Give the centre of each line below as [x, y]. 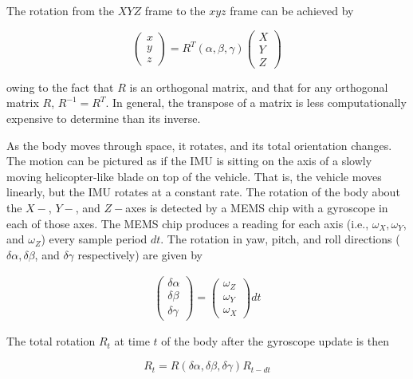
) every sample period [94, 239]
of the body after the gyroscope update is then [275, 341]
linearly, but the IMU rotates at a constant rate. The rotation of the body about [203, 192]
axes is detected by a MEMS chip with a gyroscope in [257, 207]
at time [132, 341]
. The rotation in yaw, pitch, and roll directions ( [280, 239]
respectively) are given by [140, 254]
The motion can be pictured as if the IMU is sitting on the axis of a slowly [189, 161]
